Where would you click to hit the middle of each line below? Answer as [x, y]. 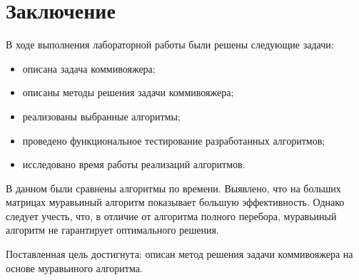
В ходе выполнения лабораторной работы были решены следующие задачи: [170, 45]
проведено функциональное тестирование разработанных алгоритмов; [174, 140]
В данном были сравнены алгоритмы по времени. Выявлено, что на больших [173, 188]
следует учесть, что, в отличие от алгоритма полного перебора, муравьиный [171, 216]
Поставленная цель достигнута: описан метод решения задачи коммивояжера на [179, 254]
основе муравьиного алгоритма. [74, 268]
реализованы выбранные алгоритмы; [101, 116]
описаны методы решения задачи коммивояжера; [128, 92]
